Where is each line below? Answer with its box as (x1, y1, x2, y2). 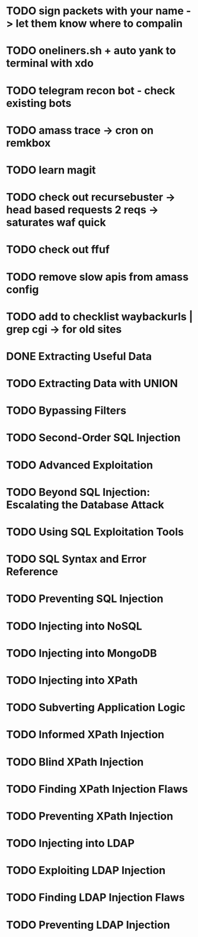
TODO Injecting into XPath (6, 673, 138, 687)
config (6, 283, 39, 296)
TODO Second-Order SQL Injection (6, 431, 181, 445)
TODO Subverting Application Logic (6, 701, 186, 714)
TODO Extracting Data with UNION (6, 377, 178, 390)
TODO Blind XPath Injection (6, 755, 144, 768)
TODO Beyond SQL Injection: (6, 485, 151, 499)
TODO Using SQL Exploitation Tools (6, 526, 184, 539)
